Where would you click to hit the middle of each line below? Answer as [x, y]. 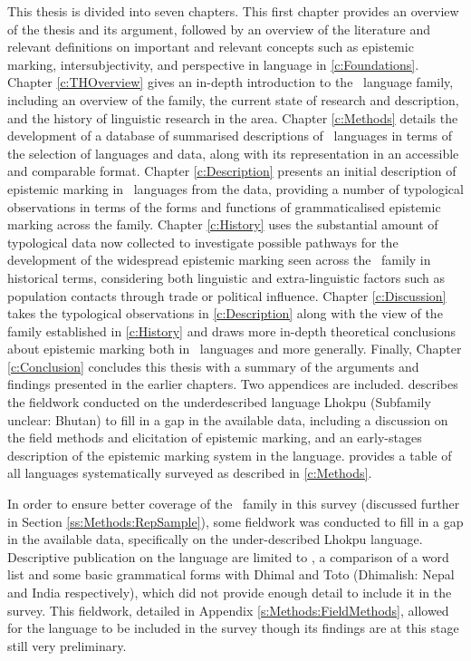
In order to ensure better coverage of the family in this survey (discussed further [234, 504]
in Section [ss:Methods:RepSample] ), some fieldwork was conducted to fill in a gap [235, 521]
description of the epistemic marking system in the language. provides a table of [230, 455]
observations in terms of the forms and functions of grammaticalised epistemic [224, 206]
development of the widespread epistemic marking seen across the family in [219, 260]
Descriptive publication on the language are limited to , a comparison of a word [228, 556]
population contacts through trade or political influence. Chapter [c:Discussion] [227, 295]
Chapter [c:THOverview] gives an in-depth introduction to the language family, [231, 82]
